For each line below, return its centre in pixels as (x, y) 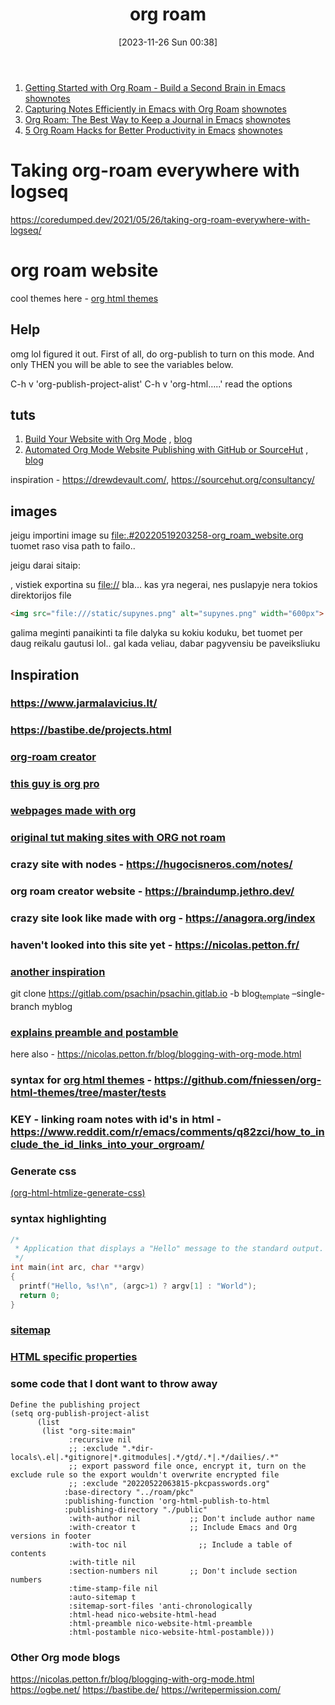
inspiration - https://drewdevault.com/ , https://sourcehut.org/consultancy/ (162, 480)
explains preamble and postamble (94, 1032)
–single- (308, 994)
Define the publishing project (75, 1404)
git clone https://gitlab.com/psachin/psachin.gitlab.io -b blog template (150, 995)
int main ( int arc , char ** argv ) (77, 1268)
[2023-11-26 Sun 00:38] (168, 42)
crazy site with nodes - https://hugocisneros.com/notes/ (151, 864)
